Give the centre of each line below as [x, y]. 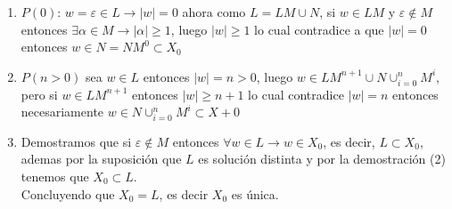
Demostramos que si [76, 141]
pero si [39, 94]
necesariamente [62, 112]
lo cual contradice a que [319, 29]
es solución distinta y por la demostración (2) [322, 159]
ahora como [214, 12]
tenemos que [55, 177]
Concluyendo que [68, 193]
